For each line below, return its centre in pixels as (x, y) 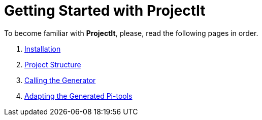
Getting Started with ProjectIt (105, 11)
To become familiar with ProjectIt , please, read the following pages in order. (131, 33)
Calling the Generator (60, 80)
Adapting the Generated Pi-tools (78, 96)
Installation (43, 49)
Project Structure (53, 64)
